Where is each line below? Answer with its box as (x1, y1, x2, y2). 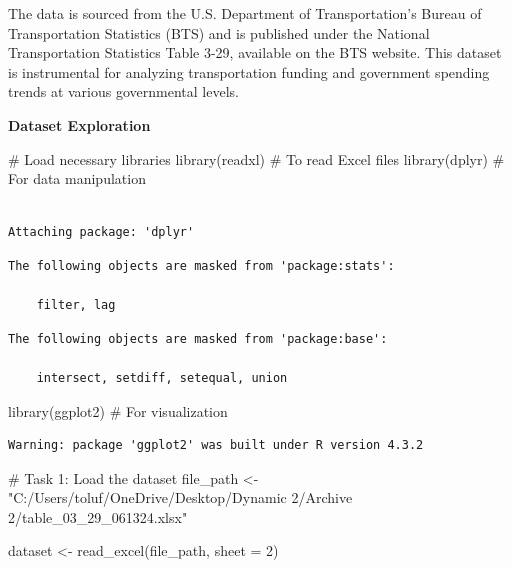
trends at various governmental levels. (8, 81, 239, 102)
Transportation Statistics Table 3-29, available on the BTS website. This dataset (8, 42, 502, 63)
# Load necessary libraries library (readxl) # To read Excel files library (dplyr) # (8, 148, 505, 169)
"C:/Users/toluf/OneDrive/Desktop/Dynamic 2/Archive (8, 487, 353, 508)
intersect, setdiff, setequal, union (36, 370, 288, 385)
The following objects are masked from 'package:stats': (8, 258, 395, 273)
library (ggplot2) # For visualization (8, 400, 228, 421)
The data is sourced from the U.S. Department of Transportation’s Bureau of (8, 3, 482, 23)
